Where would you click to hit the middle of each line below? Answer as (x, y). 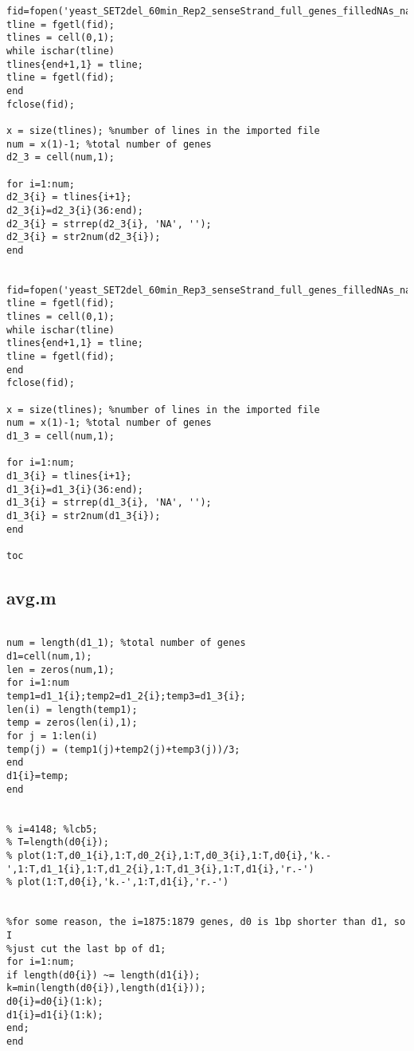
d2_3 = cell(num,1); (61, 157)
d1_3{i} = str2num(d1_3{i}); (84, 516)
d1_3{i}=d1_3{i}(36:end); (75, 489)
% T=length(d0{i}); (58, 842)
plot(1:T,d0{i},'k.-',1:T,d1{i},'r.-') (123, 882)
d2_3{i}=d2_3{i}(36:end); (75, 210)
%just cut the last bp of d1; (86, 949)
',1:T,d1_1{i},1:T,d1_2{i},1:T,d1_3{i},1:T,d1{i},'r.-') (160, 869)
